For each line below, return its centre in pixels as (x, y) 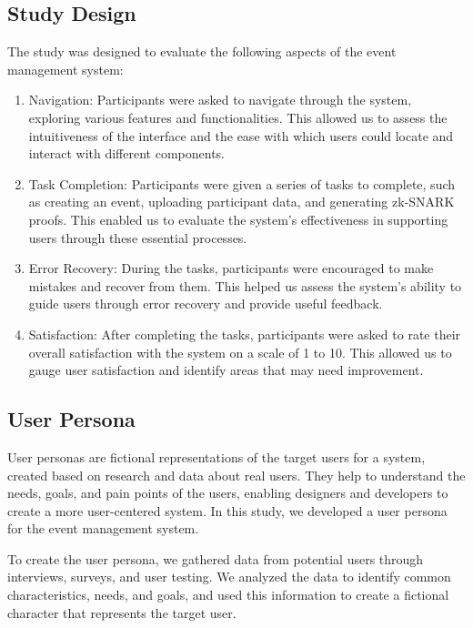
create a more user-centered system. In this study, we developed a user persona (227, 510)
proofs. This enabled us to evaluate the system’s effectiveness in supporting (238, 219)
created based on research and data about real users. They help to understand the (236, 475)
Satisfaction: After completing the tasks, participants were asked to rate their (245, 334)
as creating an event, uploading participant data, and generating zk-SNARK (242, 202)
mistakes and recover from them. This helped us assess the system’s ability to (245, 285)
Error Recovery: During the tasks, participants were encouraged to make (231, 268)
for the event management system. (103, 528)
